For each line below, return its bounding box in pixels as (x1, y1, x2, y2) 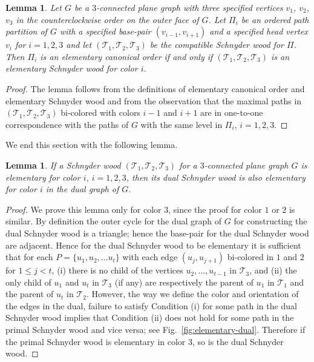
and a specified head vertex (209, 25, 308, 38)
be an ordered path (241, 13, 309, 25)
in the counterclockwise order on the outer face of (16, 13, 199, 25)
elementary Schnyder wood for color (5, 62, 138, 75)
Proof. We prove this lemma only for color (5, 203, 162, 215)
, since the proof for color (168, 203, 262, 215)
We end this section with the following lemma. (5, 138, 178, 151)
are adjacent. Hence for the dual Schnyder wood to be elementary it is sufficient (5, 238, 301, 251)
